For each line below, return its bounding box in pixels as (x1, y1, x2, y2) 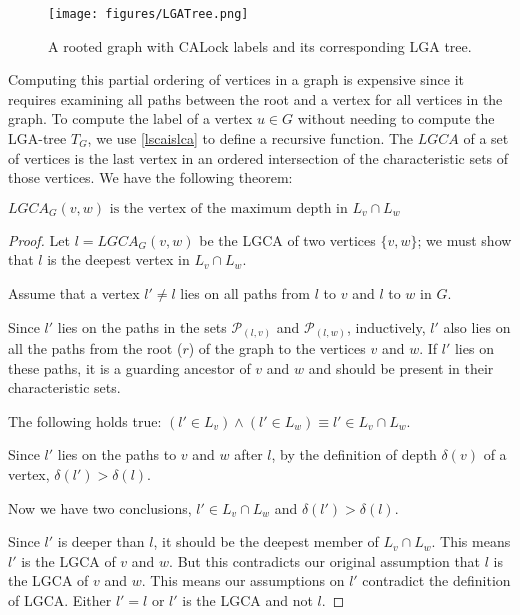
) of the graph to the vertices (188, 338, 366, 359)
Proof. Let (8, 229, 70, 250)
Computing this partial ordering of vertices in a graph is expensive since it (8, 69, 464, 90)
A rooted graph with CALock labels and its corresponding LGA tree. (48, 35, 472, 56)
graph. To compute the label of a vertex (8, 108, 253, 129)
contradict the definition (362, 570, 511, 591)
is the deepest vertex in (47, 249, 190, 270)
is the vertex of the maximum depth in (109, 201, 348, 216)
